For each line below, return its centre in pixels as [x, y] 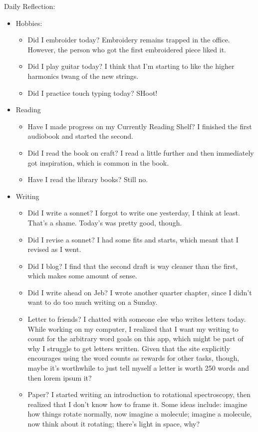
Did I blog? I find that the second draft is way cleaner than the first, [133, 266]
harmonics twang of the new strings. [83, 76]
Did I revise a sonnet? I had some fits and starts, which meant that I [133, 239]
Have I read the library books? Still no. [88, 179]
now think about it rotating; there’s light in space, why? [114, 424]
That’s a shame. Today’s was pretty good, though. [105, 222]
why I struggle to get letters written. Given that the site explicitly [129, 348]
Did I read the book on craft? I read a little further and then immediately [141, 152]
